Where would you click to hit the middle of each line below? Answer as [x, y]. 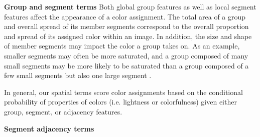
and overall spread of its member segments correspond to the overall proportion [126, 26]
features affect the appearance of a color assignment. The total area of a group [125, 16]
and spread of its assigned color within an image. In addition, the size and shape [128, 36]
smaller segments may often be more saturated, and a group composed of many [126, 55]
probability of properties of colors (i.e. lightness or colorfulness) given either [120, 102]
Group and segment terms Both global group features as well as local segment [130, 6]
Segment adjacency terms [49, 128]
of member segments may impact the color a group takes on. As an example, [122, 46]
